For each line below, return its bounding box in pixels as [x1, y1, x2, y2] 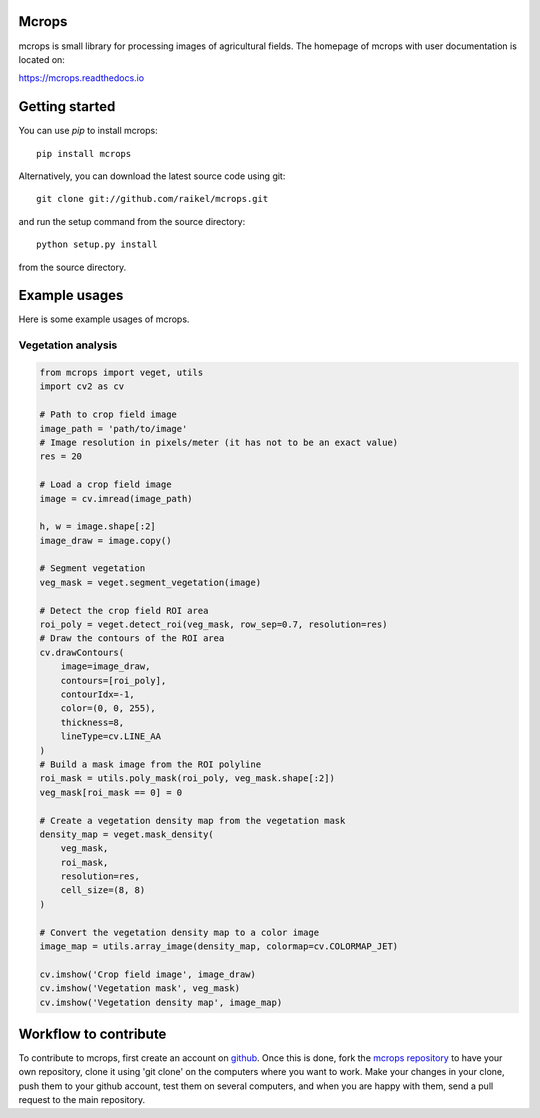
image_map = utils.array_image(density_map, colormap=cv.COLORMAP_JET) [39, 941, 399, 952]
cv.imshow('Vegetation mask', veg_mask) [39, 983, 240, 994]
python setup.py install [36, 239, 158, 250]
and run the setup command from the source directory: [18, 215, 246, 227]
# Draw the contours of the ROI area [39, 633, 225, 644]
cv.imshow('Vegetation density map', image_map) [39, 996, 283, 1008]
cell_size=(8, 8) [60, 885, 146, 896]
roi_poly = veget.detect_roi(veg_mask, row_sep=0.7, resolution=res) [39, 619, 388, 630]
